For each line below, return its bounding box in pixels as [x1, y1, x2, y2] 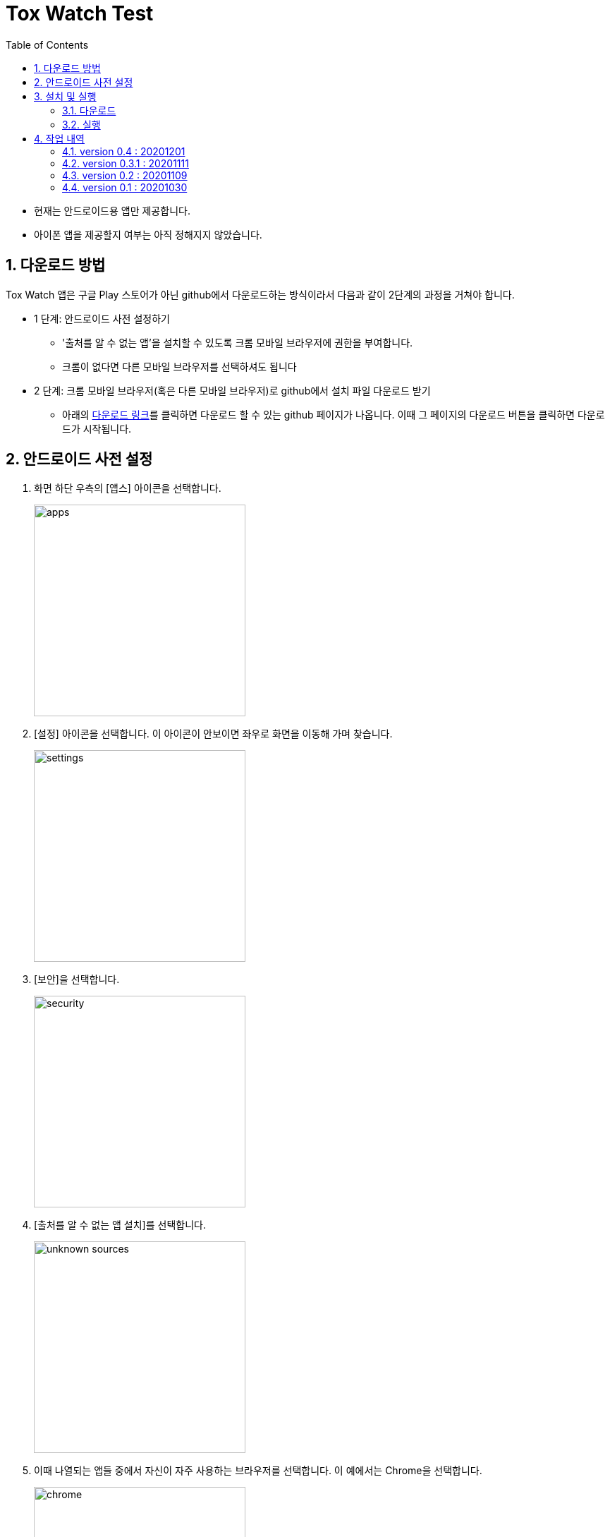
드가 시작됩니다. [62, 422, 132, 435]
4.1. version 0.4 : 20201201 [62, 145, 185, 157]
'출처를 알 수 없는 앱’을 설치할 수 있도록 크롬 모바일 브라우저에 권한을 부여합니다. [62, 336, 413, 349]
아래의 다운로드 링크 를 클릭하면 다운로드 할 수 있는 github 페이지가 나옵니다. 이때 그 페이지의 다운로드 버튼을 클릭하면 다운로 [62, 408, 605, 421]
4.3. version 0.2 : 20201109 [62, 169, 188, 181]
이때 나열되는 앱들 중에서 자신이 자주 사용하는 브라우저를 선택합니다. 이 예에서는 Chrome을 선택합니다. [34, 1464, 482, 1477]
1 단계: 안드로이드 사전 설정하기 [34, 312, 170, 325]
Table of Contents [6, 38, 89, 51]
